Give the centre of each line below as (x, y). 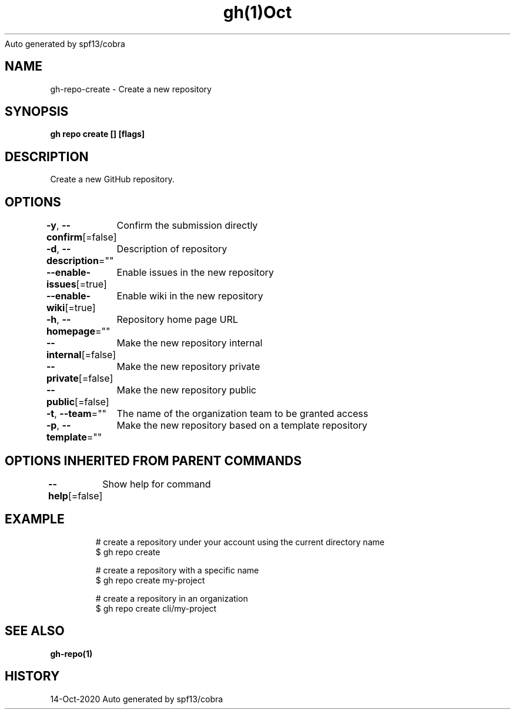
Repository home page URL (177, 320)
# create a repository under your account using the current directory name (240, 542)
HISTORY (32, 676)
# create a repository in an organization (172, 598)
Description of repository (172, 249)
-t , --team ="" (76, 414)
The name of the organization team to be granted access (243, 414)
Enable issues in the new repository (195, 273)
